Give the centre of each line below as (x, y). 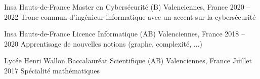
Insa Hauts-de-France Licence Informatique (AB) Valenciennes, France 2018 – (124, 34)
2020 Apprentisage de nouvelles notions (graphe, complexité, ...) (103, 43)
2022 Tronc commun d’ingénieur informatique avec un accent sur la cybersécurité (130, 16)
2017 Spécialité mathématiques (52, 70)
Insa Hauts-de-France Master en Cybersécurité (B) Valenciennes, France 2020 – (127, 7)
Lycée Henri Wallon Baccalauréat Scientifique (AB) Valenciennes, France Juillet (128, 61)
